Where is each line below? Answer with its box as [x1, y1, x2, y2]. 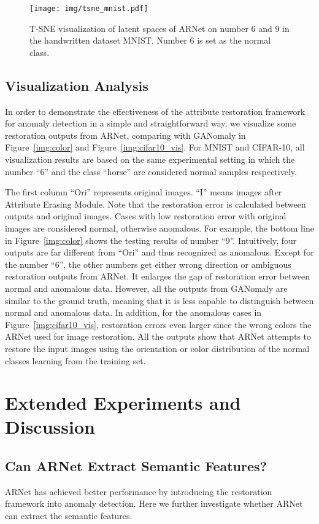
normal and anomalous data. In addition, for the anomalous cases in [5, 306, 262, 319]
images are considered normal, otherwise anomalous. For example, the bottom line [5, 221, 314, 234]
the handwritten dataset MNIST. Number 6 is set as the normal [29, 34, 271, 47]
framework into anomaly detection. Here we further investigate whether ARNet [5, 497, 303, 510]
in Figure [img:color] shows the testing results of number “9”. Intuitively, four [5, 233, 297, 246]
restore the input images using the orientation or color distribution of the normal [5, 342, 310, 354]
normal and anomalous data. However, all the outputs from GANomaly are [5, 281, 288, 294]
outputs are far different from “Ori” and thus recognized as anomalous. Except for [5, 246, 314, 259]
